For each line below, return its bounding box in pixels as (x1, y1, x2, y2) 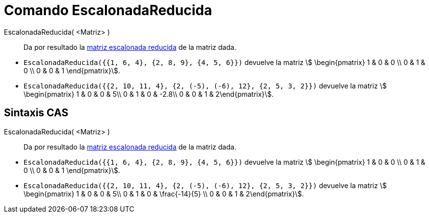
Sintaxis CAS (4, 107, 69, 119)
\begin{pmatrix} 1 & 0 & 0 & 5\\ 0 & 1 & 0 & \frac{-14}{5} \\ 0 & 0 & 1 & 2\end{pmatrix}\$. (24, 189, 304, 198)
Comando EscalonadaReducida (4, 2, 212, 19)
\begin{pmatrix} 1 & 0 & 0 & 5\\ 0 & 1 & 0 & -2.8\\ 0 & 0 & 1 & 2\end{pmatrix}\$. (24, 89, 274, 98)
